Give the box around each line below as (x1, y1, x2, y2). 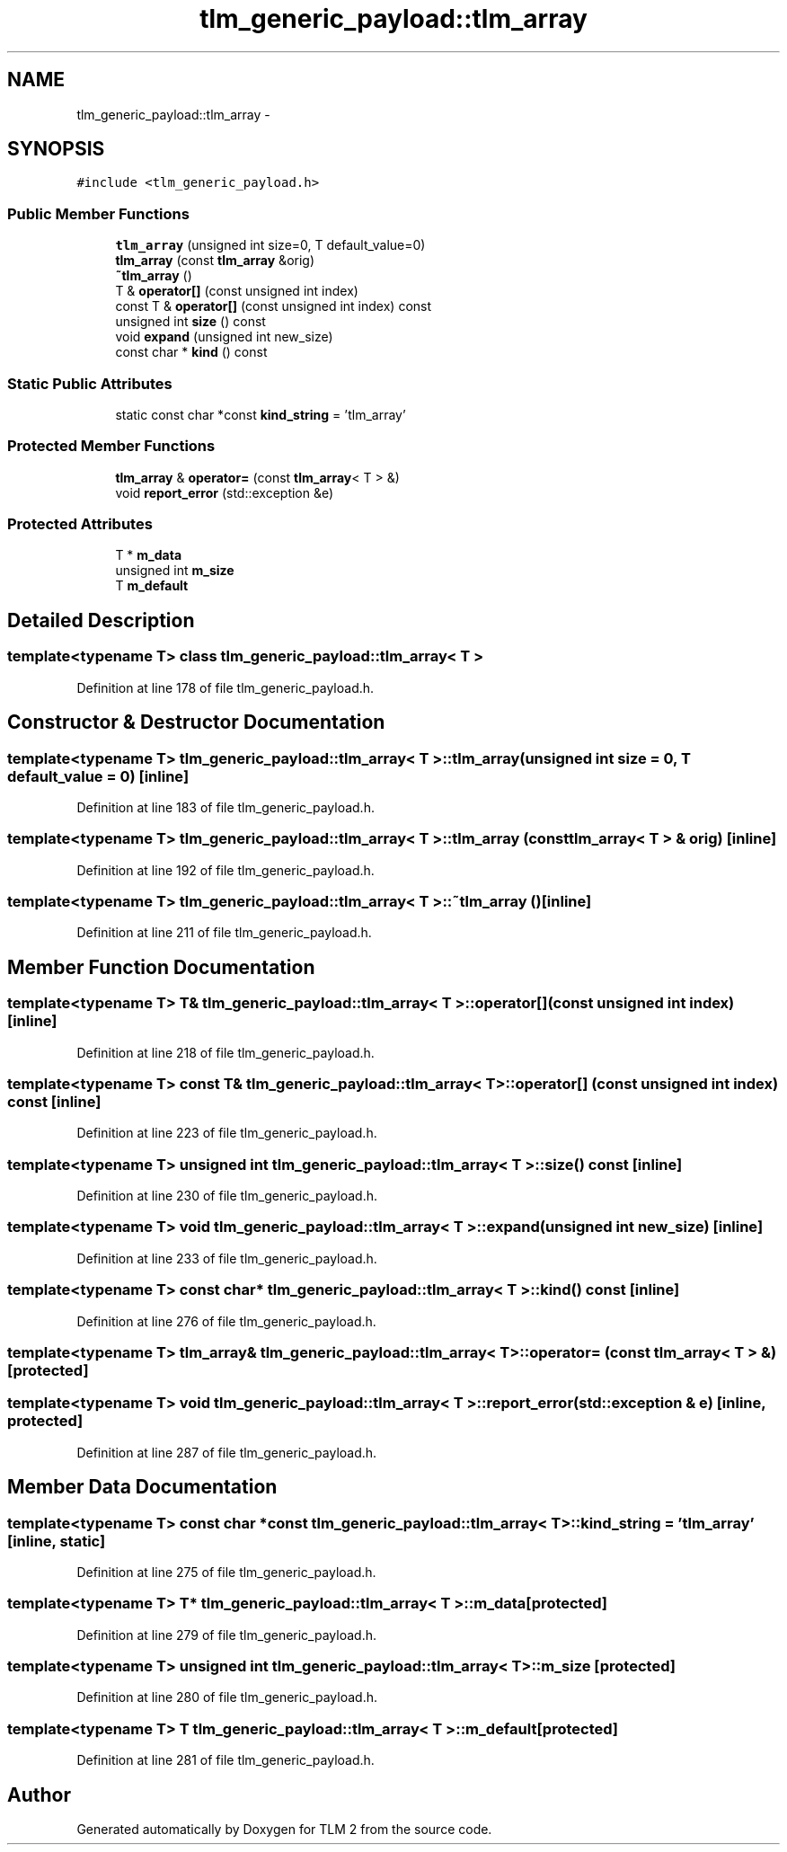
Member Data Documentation (7, 1475, 278, 1499)
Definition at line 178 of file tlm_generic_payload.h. (76, 679, 375, 696)
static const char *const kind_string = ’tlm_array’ (115, 406, 406, 422)
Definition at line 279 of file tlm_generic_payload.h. (76, 1626, 376, 1643)
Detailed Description (7, 608, 195, 632)
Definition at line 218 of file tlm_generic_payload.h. (76, 1044, 375, 1060)
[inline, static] (7, 1531, 106, 1550)
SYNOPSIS (7, 137, 105, 161)
